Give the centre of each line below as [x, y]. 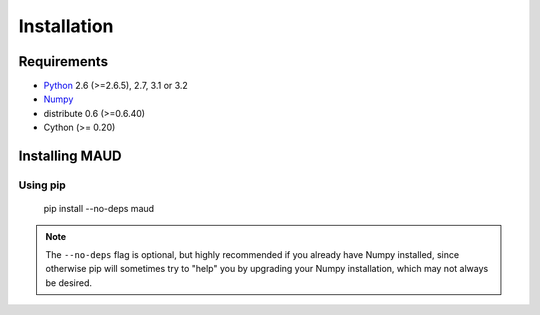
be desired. [68, 282]
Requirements [63, 61]
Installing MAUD [70, 156]
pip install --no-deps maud [99, 209]
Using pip [42, 185]
